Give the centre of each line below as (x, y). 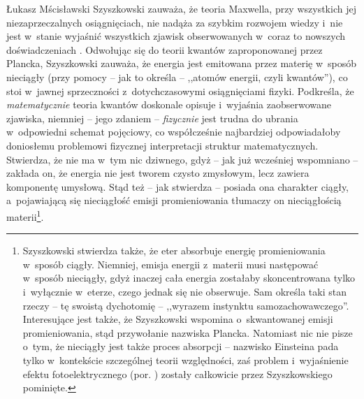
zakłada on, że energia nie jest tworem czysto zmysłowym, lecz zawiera (158, 173)
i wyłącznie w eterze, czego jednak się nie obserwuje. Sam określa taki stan (184, 291)
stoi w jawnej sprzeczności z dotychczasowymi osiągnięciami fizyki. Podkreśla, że (180, 90)
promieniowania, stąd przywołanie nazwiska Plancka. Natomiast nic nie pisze (188, 332)
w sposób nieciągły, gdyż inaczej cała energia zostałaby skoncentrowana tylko (189, 278)
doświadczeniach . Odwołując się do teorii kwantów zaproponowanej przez (165, 49)
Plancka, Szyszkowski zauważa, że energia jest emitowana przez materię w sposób (182, 63)
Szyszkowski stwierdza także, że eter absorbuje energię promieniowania (174, 251)
